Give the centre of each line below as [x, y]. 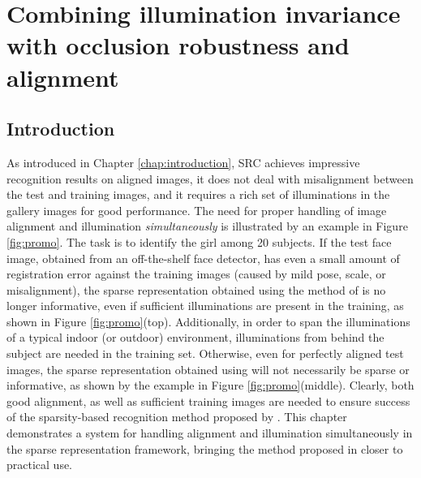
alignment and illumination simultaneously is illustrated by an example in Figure [207, 226]
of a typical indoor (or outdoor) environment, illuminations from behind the [195, 337]
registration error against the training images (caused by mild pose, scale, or [196, 274]
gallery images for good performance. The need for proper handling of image [197, 210]
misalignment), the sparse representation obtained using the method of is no [196, 289]
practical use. [40, 465]
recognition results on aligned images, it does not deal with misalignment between [210, 178]
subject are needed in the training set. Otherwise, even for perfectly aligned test [205, 353]
